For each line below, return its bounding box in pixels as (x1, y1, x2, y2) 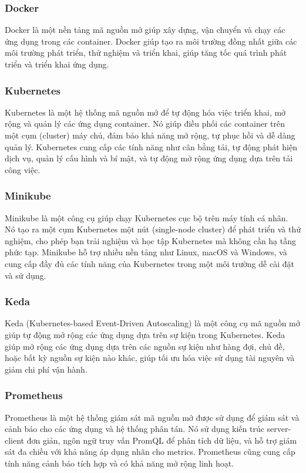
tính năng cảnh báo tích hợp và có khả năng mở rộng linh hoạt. (5, 457, 234, 469)
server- (267, 423, 291, 435)
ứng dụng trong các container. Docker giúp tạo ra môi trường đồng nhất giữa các (5, 35, 297, 47)
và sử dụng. (5, 269, 46, 281)
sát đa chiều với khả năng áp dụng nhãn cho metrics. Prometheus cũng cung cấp (5, 445, 295, 458)
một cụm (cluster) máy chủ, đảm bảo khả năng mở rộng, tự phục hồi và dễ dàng (5, 129, 295, 141)
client (5, 434, 25, 446)
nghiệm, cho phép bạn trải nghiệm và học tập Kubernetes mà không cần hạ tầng (5, 234, 297, 246)
